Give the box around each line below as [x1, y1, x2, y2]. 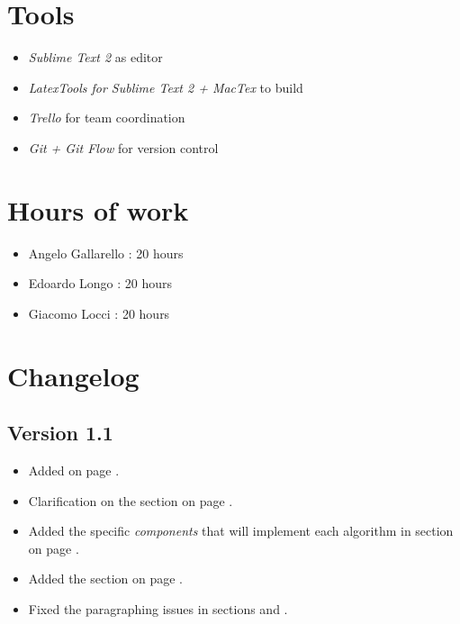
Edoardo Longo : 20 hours [28, 274, 173, 293]
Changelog [7, 357, 140, 393]
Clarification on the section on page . [28, 491, 233, 510]
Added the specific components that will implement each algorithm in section [28, 521, 454, 540]
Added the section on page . [28, 569, 183, 588]
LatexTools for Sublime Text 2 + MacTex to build [28, 77, 303, 96]
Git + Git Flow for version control [28, 138, 219, 157]
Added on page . [28, 460, 120, 479]
